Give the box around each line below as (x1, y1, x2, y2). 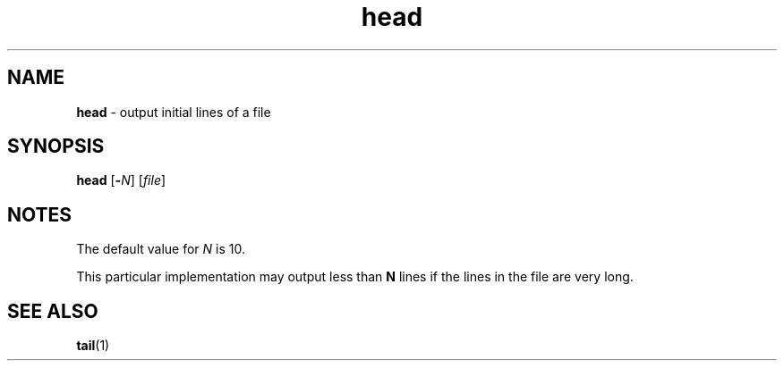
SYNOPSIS (7, 135, 105, 158)
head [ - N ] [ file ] (76, 172, 166, 188)
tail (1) (76, 338, 110, 354)
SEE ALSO (7, 299, 98, 322)
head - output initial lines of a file (76, 104, 271, 120)
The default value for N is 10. (76, 241, 245, 257)
